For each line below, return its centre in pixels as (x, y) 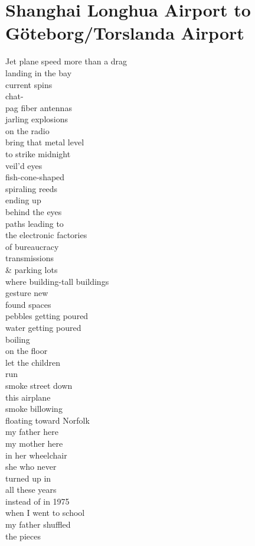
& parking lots (32, 269)
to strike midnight (38, 154)
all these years (31, 490)
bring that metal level (45, 142)
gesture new (27, 293)
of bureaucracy (32, 246)
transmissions (30, 258)
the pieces (23, 536)
